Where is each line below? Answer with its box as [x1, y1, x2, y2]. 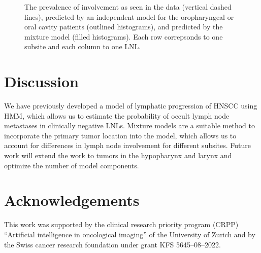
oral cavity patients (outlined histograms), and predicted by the [24, 21, 223, 32]
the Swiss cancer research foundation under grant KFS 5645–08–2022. [4, 239, 221, 249]
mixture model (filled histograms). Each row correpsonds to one [24, 31, 223, 42]
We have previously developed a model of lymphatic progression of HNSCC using [4, 100, 257, 111]
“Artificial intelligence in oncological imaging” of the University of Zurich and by [4, 229, 255, 239]
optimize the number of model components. [4, 160, 139, 170]
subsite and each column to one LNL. [24, 41, 141, 52]
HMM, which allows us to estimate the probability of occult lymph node [4, 110, 230, 121]
